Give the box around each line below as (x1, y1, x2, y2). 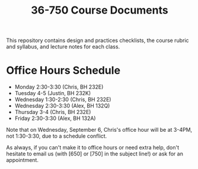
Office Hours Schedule (6, 64, 120, 77)
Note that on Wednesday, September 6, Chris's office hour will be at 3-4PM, (6, 126, 193, 134)
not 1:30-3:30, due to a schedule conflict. (6, 132, 107, 139)
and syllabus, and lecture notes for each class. (6, 43, 120, 50)
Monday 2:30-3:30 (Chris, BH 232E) (14, 83, 104, 90)
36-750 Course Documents (31, 4, 168, 17)
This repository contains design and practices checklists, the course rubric (6, 37, 189, 44)
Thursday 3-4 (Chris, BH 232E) (14, 109, 91, 116)
